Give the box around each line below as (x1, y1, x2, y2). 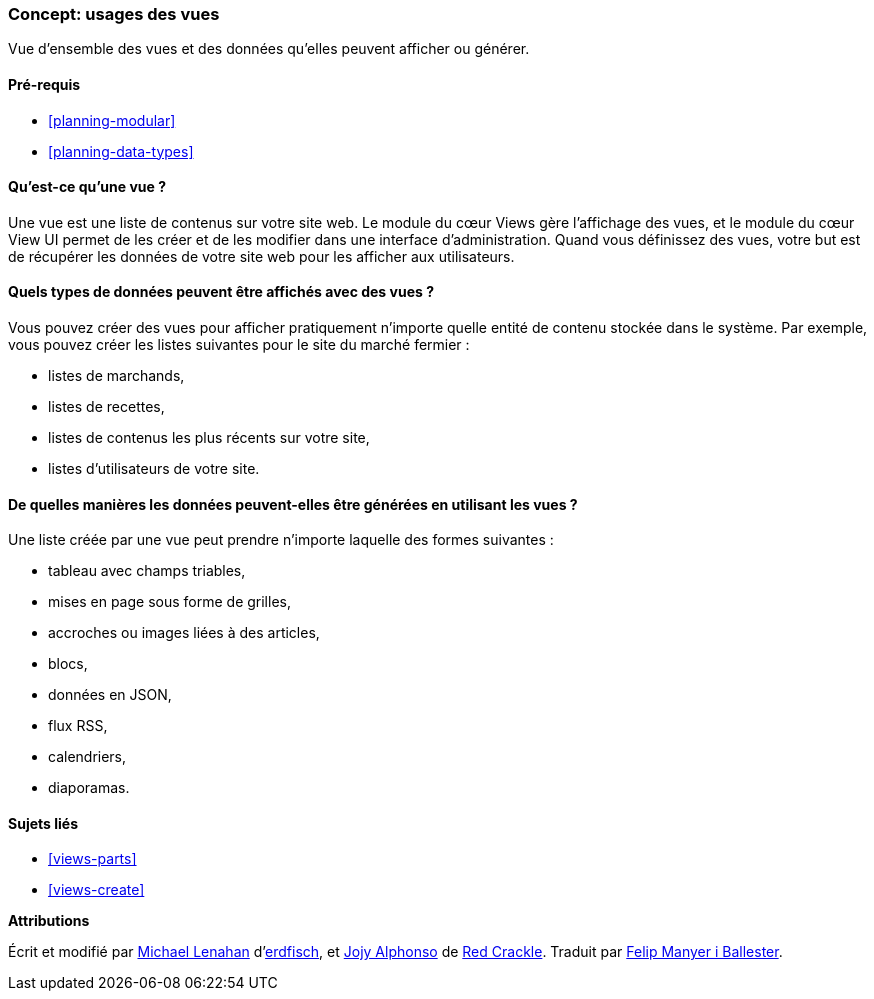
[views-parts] (48, 850, 137, 868)
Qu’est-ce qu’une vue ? (8, 178, 166, 196)
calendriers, (48, 748, 127, 766)
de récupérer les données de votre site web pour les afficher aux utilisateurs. (8, 247, 515, 265)
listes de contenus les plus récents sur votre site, (48, 429, 370, 447)
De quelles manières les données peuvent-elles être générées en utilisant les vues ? (8, 495, 578, 513)
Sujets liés (8, 814, 78, 832)
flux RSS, (48, 717, 108, 735)
